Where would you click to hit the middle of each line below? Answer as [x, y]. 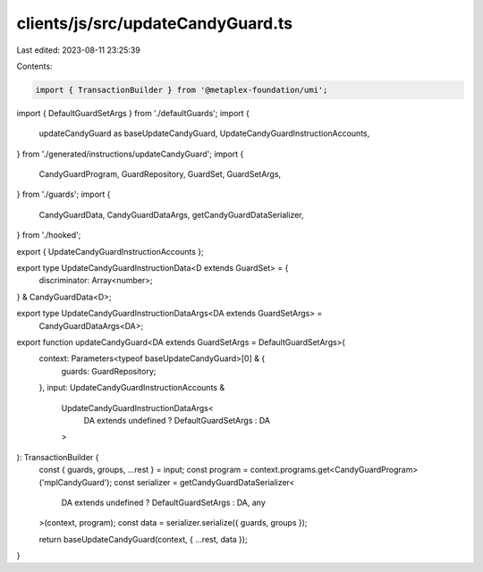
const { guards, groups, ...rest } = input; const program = [144, 470]
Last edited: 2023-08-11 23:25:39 [78, 50]
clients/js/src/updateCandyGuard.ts [155, 23]
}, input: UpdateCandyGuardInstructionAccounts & [132, 388]
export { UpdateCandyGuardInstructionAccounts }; [110, 251]
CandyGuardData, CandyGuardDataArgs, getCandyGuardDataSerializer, [171, 214]
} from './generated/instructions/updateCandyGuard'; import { [130, 154]
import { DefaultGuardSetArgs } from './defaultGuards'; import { [133, 113]
